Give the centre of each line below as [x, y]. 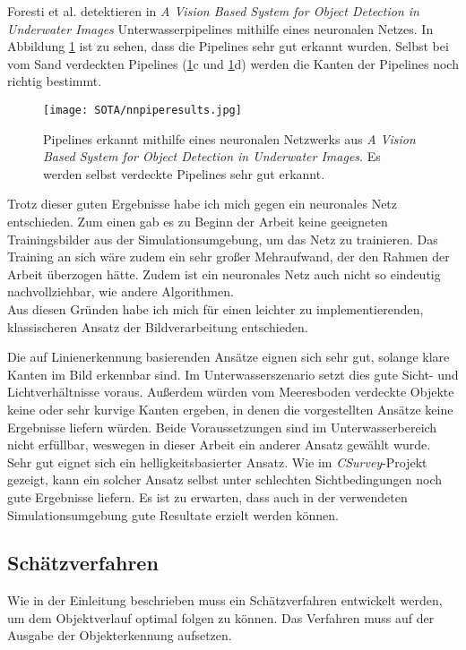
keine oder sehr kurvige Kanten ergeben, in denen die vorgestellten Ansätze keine [230, 409]
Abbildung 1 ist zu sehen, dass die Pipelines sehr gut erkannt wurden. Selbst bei [228, 46]
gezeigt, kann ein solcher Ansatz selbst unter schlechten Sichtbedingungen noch [224, 479]
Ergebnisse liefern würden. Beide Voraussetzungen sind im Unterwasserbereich [222, 427]
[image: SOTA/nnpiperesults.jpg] [142, 110]
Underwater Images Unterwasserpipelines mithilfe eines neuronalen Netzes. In [220, 28]
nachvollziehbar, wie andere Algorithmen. [121, 291]
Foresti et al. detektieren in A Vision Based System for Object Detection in [213, 11]
